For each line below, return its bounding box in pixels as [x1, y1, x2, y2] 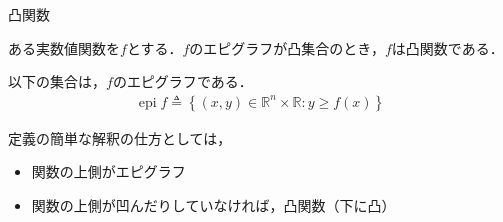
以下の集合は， [8, 71, 106, 92]
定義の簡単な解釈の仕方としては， [8, 127, 232, 148]
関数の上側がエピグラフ [31, 161, 186, 182]
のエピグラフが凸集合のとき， [189, 37, 385, 58]
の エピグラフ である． [112, 71, 253, 92]
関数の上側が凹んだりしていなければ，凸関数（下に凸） [31, 195, 396, 215]
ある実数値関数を [8, 37, 120, 58]
